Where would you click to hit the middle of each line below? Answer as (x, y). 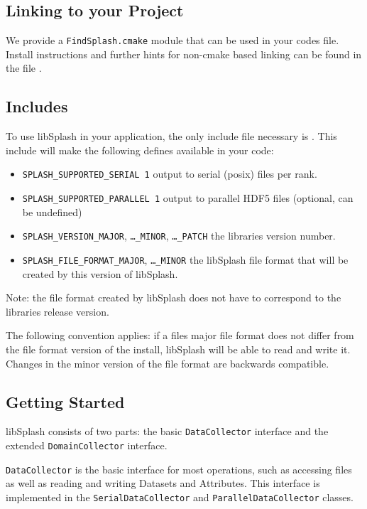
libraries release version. (57, 311)
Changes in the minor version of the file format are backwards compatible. (168, 363)
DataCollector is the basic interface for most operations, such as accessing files (179, 469)
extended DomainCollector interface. (87, 445)
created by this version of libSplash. (100, 273)
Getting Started (65, 401)
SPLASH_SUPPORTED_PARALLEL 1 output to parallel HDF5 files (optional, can (188, 198)
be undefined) (52, 211)
